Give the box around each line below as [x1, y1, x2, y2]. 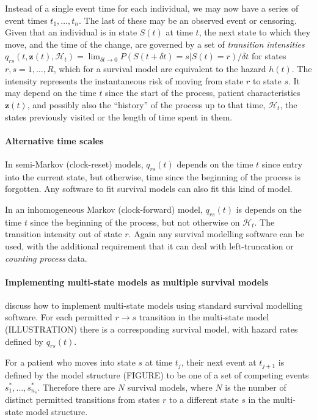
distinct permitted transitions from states [5, 393, 160, 406]
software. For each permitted [5, 311, 112, 323]
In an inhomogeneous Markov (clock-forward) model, [5, 202, 203, 215]
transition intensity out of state [5, 227, 122, 240]
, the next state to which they [199, 26, 311, 39]
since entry [261, 157, 303, 170]
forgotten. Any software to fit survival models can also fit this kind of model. [5, 182, 293, 195]
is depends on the [236, 202, 302, 215]
